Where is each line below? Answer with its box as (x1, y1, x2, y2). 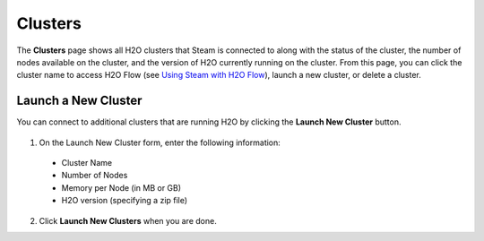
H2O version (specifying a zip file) (61, 195, 188, 206)
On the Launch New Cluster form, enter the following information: (39, 137, 281, 148)
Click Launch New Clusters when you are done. (39, 215, 217, 226)
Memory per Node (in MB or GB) (61, 182, 182, 193)
